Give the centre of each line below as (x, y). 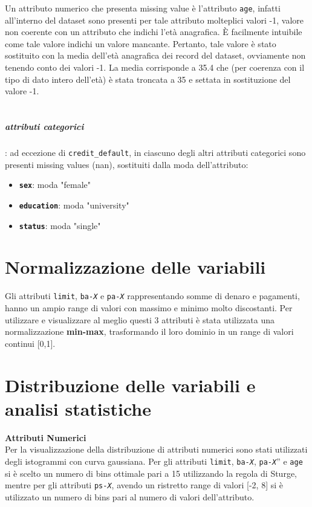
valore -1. (22, 91)
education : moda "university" (74, 205)
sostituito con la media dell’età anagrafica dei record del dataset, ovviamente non (155, 55)
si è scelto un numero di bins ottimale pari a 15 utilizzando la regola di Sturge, (151, 473)
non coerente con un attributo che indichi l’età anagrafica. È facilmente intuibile (154, 32)
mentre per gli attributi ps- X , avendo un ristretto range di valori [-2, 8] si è (144, 485)
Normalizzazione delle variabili (135, 267)
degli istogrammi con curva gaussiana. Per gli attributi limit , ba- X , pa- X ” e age (154, 461)
